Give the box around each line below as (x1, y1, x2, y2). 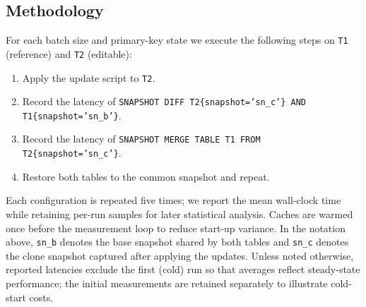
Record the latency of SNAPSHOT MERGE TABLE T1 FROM (22, 131, 261, 146)
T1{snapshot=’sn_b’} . (22, 107, 122, 122)
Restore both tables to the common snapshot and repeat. (22, 169, 270, 183)
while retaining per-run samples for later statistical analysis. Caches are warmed (6, 206, 353, 221)
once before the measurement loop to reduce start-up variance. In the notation (6, 220, 346, 235)
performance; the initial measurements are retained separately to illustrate (6, 276, 328, 291)
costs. (29, 289, 54, 304)
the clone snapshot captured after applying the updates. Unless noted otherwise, (6, 248, 354, 263)
